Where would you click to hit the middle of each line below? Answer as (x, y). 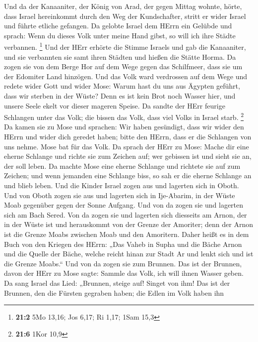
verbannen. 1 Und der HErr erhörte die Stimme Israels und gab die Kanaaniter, (125, 46)
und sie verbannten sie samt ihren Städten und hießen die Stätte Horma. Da (120, 57)
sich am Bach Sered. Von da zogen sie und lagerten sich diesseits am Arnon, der (126, 214)
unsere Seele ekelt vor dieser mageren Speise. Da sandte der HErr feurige (115, 105)
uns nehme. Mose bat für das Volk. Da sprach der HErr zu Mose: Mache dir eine (127, 146)
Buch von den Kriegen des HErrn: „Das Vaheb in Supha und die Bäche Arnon (123, 244)
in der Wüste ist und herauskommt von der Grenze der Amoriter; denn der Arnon (129, 224)
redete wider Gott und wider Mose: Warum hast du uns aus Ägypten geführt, (122, 86)
